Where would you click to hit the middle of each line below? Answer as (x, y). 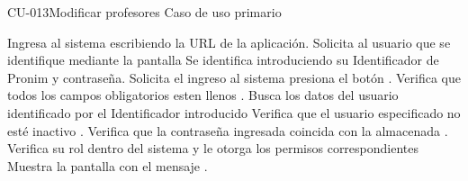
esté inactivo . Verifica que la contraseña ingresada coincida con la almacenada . (228, 130)
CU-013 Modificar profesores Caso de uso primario (144, 12)
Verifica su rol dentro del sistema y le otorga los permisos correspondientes (213, 148)
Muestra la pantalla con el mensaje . (108, 165)
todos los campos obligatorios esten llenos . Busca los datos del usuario (203, 95)
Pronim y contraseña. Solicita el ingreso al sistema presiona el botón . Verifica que (234, 77)
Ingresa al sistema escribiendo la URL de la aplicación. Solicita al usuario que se (229, 42)
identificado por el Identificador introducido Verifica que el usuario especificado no (234, 112)
